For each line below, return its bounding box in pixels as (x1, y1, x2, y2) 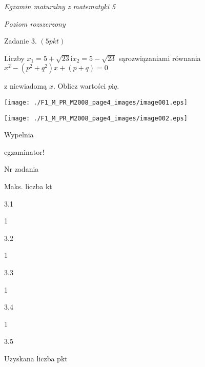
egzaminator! (4, 146, 45, 157)
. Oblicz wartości (53, 80, 106, 91)
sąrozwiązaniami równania (118, 52, 201, 63)
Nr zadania (4, 164, 39, 174)
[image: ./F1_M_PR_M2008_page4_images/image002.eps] (4, 114, 188, 122)
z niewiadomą (4, 80, 47, 91)
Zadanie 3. (4, 35, 37, 46)
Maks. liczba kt (4, 181, 52, 192)
